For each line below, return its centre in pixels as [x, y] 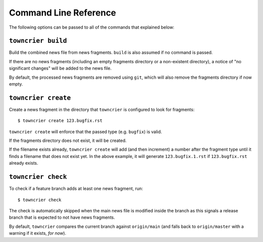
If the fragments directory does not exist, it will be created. [68, 140]
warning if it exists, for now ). [38, 233]
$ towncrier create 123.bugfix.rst [60, 121]
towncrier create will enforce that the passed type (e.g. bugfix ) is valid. [85, 132]
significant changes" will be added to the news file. [60, 69]
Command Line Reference [63, 13]
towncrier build [38, 41]
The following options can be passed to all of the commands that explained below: [92, 27]
